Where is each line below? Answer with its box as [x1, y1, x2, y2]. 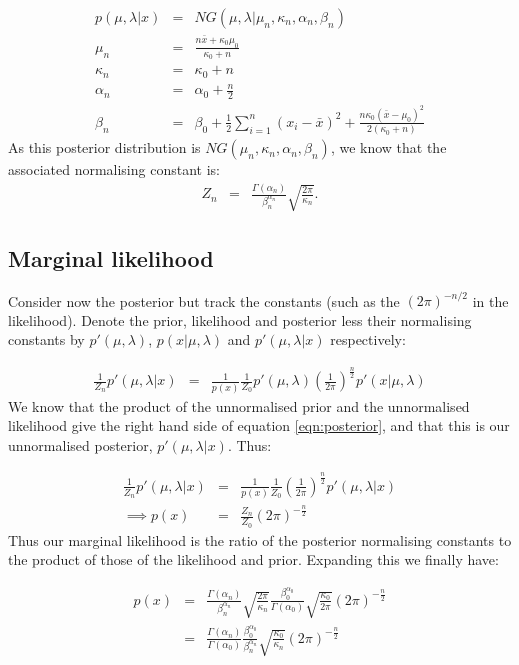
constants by [8, 329, 85, 350]
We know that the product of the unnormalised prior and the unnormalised [8, 395, 470, 416]
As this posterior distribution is [8, 137, 201, 158]
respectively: [330, 329, 406, 350]
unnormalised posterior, [8, 434, 153, 455]
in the [472, 290, 509, 311]
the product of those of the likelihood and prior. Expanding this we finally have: [8, 549, 499, 570]
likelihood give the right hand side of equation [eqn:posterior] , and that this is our [8, 415, 510, 436]
